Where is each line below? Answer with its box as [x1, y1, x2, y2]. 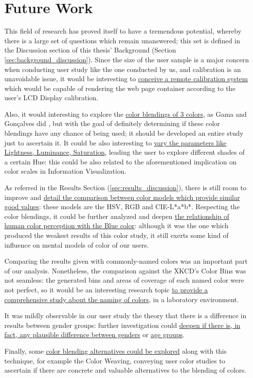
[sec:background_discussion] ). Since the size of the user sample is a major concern [4, 54, 249, 64]
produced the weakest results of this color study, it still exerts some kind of [4, 230, 229, 240]
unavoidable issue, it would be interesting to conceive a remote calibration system [4, 73, 248, 84]
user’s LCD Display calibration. [4, 92, 99, 103]
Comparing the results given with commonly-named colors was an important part [4, 256, 248, 266]
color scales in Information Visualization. [4, 166, 126, 176]
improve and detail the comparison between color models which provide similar [4, 192, 240, 202]
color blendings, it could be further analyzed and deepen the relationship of [4, 211, 229, 221]
